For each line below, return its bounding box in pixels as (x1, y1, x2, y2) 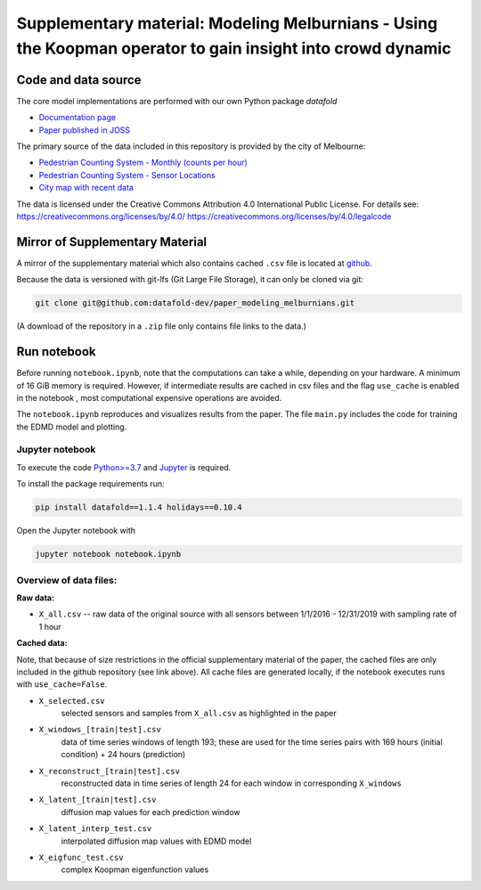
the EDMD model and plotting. (16, 421, 127, 432)
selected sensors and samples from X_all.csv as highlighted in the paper (61, 708, 338, 719)
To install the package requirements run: (16, 478, 165, 489)
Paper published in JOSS (38, 125, 131, 135)
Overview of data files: (16, 574, 118, 586)
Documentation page (38, 112, 116, 123)
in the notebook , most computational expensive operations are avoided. (16, 392, 282, 403)
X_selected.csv (38, 696, 106, 706)
